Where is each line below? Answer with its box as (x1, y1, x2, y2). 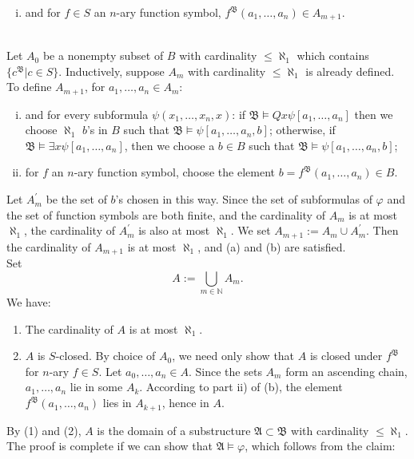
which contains (297, 47, 369, 64)
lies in (102, 394, 132, 411)
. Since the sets (189, 362, 262, 379)
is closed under (309, 347, 383, 364)
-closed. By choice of (55, 347, 156, 364)
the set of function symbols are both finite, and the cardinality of (6, 206, 325, 223)
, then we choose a (124, 137, 215, 153)
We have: (6, 294, 51, 311)
